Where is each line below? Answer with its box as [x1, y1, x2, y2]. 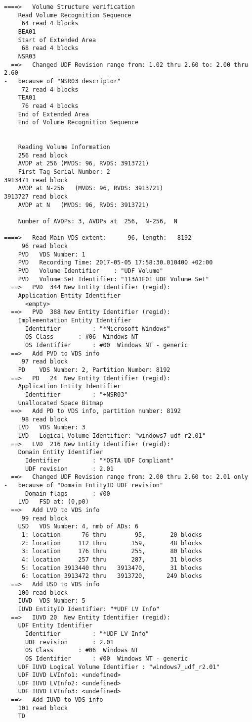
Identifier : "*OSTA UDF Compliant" [25, 457, 174, 464]
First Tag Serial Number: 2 [18, 168, 110, 176]
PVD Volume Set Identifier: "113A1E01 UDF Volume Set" [18, 275, 210, 283]
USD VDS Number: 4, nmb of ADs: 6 [18, 523, 139, 530]
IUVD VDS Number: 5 [18, 597, 85, 605]
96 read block [21, 243, 68, 250]
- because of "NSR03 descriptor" [4, 77, 121, 85]
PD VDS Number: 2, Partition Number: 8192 [18, 366, 170, 373]
